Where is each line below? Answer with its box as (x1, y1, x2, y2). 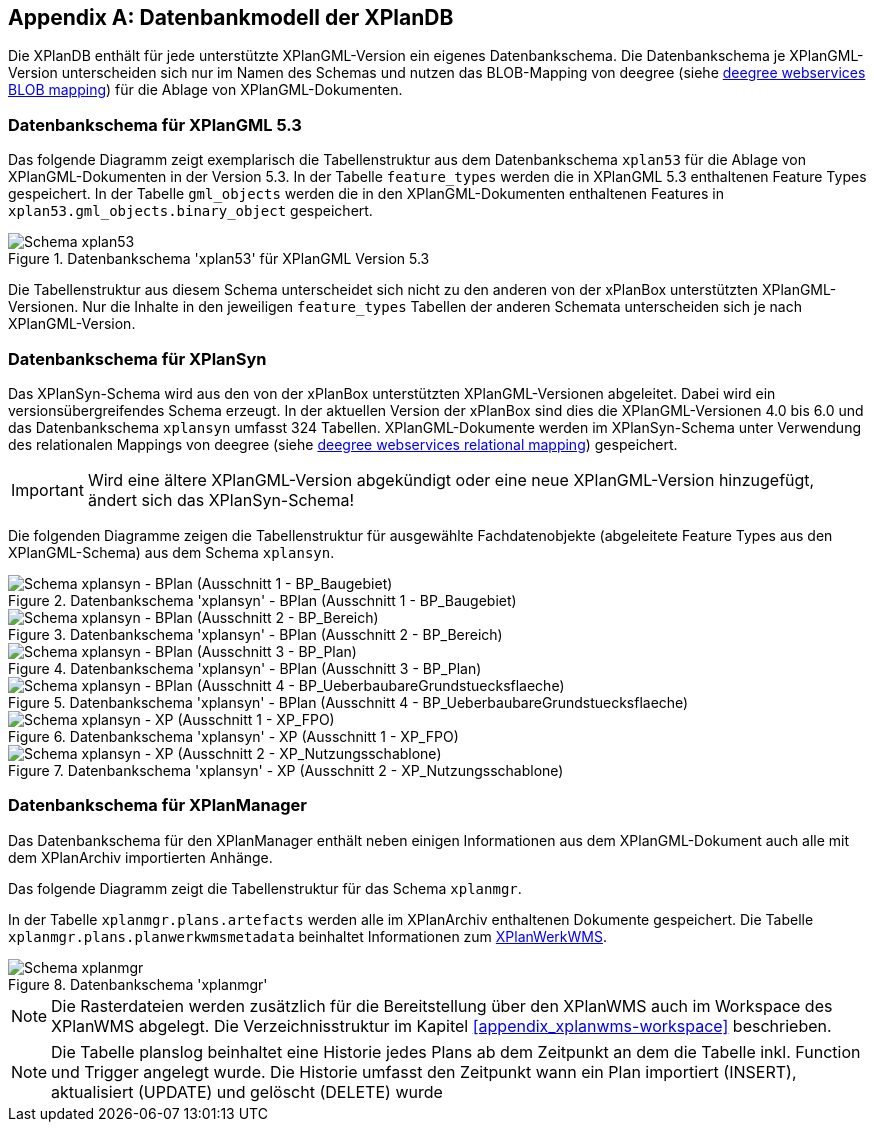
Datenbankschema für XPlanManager (8, 795, 307, 816)
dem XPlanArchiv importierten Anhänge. (8, 848, 273, 866)
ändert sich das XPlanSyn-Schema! (87, 489, 354, 510)
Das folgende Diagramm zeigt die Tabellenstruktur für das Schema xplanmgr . (8, 879, 522, 897)
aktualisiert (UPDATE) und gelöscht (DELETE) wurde (51, 1081, 443, 1102)
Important (11, 479, 84, 500)
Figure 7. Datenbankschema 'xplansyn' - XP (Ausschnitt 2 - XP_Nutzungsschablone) (8, 761, 564, 779)
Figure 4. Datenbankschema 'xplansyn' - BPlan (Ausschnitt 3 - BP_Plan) (8, 659, 482, 677)
